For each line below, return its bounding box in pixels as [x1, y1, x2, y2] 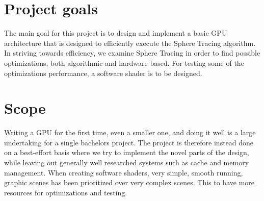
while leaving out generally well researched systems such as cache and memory [4, 157, 249, 167]
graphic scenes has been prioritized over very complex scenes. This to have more [4, 177, 255, 188]
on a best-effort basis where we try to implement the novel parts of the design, [4, 147, 249, 158]
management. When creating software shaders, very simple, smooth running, [4, 167, 243, 178]
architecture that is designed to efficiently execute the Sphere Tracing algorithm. [4, 37, 256, 48]
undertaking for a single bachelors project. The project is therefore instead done [4, 137, 254, 147]
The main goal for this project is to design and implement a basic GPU [4, 28, 227, 38]
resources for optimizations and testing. [4, 187, 127, 197]
